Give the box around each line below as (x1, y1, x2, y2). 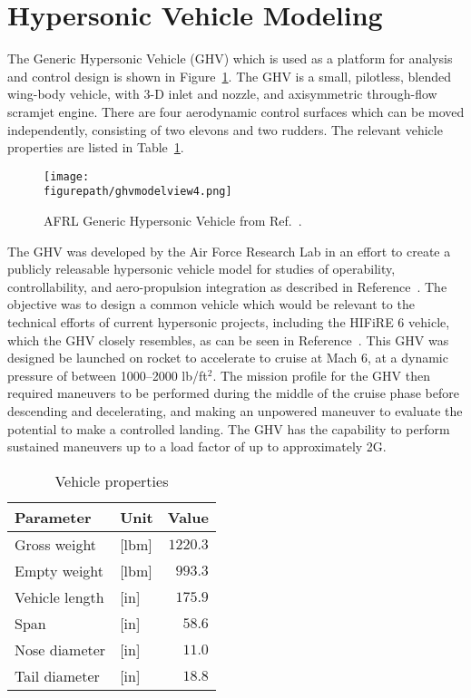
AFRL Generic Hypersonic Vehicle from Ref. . (44, 211, 302, 229)
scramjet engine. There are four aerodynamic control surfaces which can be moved (7, 102, 465, 121)
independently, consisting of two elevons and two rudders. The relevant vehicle (7, 120, 443, 139)
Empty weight (15, 559, 104, 581)
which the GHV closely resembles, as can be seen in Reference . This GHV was (7, 330, 449, 349)
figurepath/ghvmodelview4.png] (44, 185, 232, 199)
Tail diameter (15, 664, 100, 686)
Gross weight (15, 533, 97, 555)
